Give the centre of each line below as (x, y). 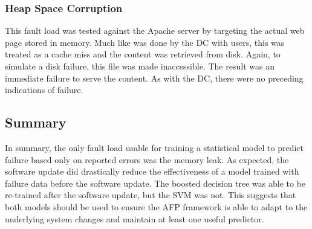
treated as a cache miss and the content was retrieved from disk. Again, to (143, 54)
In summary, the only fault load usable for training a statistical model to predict (154, 147)
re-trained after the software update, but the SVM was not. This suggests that (151, 195)
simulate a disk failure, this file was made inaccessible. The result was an (140, 66)
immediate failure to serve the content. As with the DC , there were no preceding (154, 78)
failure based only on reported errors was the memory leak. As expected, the (147, 159)
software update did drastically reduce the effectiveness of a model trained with (152, 171)
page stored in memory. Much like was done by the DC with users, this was (145, 42)
